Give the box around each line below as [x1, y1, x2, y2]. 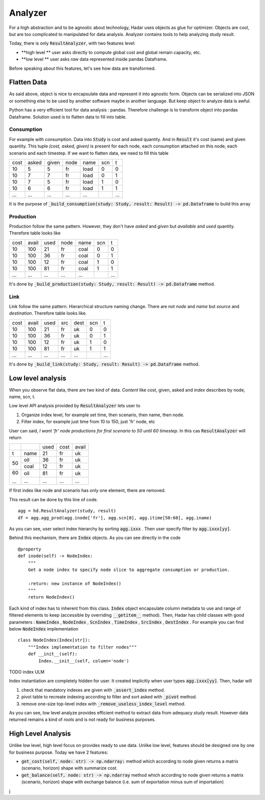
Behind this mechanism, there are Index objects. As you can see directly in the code [9, 535, 181, 541]
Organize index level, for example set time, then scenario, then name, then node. [21, 412, 185, 418]
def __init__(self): [27, 651, 78, 657]
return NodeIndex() [27, 595, 75, 600]
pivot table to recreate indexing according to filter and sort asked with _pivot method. [21, 694, 197, 700]
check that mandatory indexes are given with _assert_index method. [21, 687, 165, 693]
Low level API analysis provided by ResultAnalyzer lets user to [9, 403, 141, 409]
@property [18, 546, 41, 552]
